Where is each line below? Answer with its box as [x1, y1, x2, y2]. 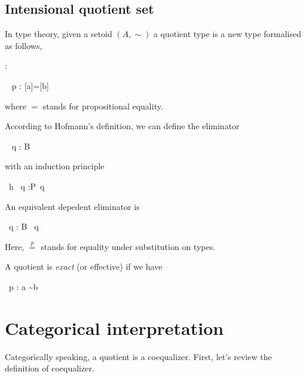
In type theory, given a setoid [5, 28, 112, 40]
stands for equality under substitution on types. [41, 240, 216, 252]
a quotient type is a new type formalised [153, 28, 302, 40]
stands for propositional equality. [42, 99, 163, 112]
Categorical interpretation [5, 315, 224, 340]
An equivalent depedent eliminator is [5, 200, 140, 212]
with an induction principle [5, 160, 105, 172]
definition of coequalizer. [5, 362, 94, 374]
